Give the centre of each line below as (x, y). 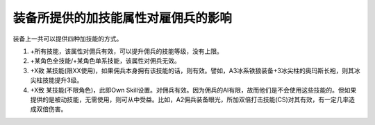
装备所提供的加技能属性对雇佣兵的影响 (123, 18)
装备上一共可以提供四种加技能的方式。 (68, 39)
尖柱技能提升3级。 (57, 80)
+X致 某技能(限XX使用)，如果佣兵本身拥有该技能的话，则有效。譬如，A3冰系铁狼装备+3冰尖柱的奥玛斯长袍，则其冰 (195, 70)
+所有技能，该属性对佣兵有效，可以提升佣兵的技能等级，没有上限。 (127, 51)
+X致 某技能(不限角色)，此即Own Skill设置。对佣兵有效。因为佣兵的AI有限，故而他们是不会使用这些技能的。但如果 (193, 90)
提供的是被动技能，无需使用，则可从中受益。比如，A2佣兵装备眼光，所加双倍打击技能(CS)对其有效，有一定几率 (190, 99)
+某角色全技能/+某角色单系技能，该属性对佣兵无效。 (105, 61)
